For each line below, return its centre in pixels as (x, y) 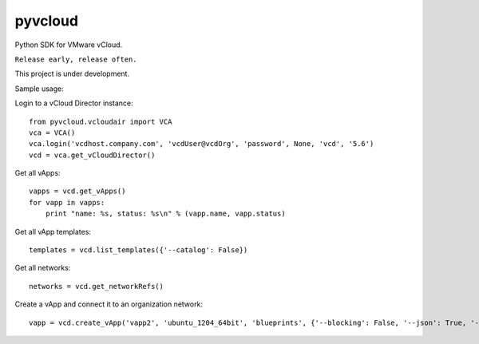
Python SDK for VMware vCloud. (69, 45)
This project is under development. (72, 74)
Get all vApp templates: (53, 231)
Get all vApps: (38, 173)
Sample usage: (39, 89)
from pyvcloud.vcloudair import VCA (101, 121)
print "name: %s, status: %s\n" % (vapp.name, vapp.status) (166, 214)
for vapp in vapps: (67, 202)
